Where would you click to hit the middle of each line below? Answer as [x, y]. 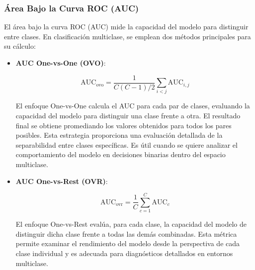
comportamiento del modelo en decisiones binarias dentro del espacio [121, 154]
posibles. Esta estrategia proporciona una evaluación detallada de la [119, 135]
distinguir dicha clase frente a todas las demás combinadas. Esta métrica [126, 233]
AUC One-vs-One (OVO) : [61, 63]
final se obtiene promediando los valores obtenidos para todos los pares [124, 125]
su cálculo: [20, 46]
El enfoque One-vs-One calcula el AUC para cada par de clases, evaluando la [133, 106]
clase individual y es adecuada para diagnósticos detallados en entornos [124, 253]
